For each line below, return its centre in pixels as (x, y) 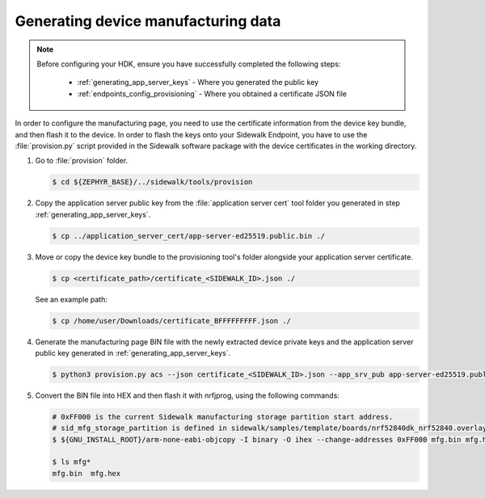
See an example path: (72, 299)
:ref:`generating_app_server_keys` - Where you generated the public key (198, 82)
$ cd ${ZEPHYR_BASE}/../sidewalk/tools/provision (152, 182)
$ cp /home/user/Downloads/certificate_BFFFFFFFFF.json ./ (171, 321)
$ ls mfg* (72, 462)
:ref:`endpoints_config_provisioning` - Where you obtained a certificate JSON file (212, 94)
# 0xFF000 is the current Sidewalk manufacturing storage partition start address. (223, 417)
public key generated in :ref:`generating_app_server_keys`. (133, 352)
